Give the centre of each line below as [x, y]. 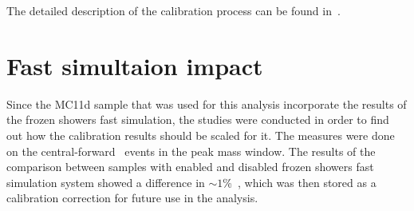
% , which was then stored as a [300, 182]
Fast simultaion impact [135, 65]
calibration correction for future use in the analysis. [132, 198]
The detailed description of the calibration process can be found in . [173, 10]
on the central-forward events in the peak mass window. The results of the [191, 151]
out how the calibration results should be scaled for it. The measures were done [201, 135]
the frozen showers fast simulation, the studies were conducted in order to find [198, 119]
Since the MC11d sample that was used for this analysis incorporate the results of [207, 104]
